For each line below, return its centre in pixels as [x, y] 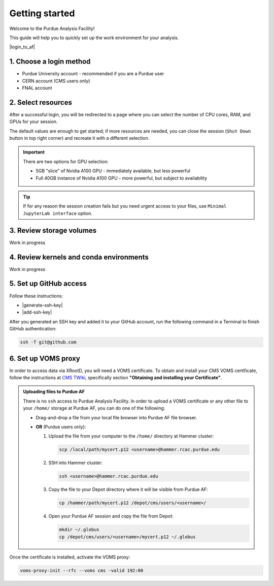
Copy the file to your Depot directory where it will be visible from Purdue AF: [128, 489]
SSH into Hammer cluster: [75, 463]
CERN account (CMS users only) [56, 81]
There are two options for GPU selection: [66, 161]
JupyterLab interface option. [58, 213]
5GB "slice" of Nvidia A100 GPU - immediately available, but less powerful [113, 171]
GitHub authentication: [33, 329]
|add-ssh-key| [37, 312]
